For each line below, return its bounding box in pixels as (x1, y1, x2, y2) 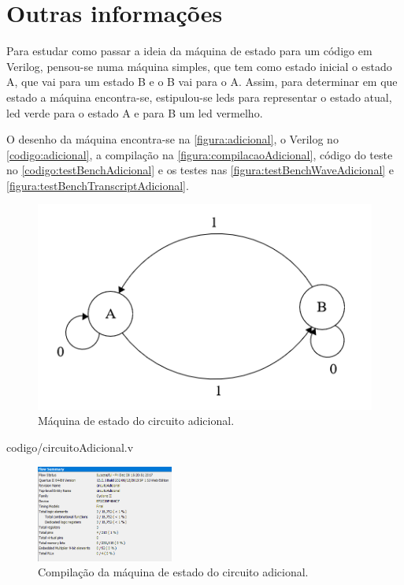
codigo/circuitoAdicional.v (6, 438, 134, 455)
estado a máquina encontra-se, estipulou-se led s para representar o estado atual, (6, 88, 392, 105)
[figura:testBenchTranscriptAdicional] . (6, 177, 189, 193)
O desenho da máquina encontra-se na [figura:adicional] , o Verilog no (6, 131, 339, 147)
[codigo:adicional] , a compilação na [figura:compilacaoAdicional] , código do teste (6, 146, 393, 162)
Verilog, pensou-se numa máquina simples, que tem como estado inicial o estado (6, 58, 392, 74)
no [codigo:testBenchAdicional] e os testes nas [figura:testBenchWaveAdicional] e (6, 162, 395, 178)
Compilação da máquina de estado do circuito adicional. (38, 564, 309, 580)
